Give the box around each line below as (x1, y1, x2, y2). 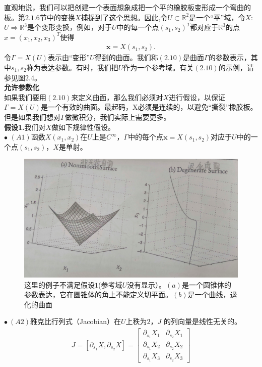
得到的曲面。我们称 (94, 52, 158, 63)
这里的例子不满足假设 (24, 279, 95, 290)
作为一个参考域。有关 (123, 62, 194, 72)
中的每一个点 (116, 22, 159, 32)
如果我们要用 (4, 91, 46, 102)
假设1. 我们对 (4, 121, 46, 132)
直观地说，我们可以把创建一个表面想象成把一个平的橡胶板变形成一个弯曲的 (4, 2, 251, 12)
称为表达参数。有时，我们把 (26, 62, 118, 72)
